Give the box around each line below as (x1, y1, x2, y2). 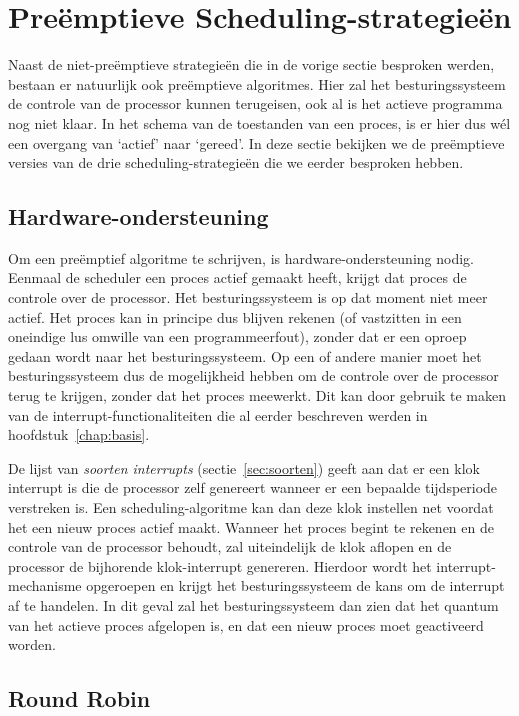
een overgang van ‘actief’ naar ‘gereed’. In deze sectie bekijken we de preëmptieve (8, 132, 505, 153)
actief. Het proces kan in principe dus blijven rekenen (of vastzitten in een (8, 306, 462, 327)
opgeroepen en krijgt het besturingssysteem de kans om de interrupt (86, 575, 505, 596)
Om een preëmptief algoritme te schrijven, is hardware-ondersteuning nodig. (8, 247, 474, 268)
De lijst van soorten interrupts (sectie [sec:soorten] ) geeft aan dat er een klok (8, 457, 480, 478)
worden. (8, 634, 56, 655)
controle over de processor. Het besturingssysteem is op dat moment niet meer (8, 287, 488, 308)
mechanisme (8, 575, 82, 596)
